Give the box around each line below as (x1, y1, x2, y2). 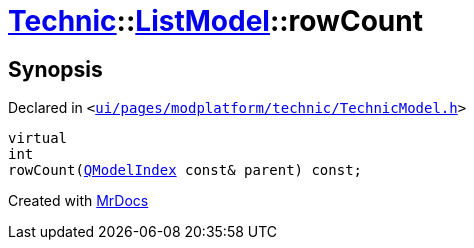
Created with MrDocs (8, 192, 149, 210)
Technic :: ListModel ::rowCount (8, 4, 423, 38)
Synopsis (8, 56, 103, 82)
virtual (8, 130, 68, 147)
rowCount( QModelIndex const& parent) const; (8, 162, 363, 179)
